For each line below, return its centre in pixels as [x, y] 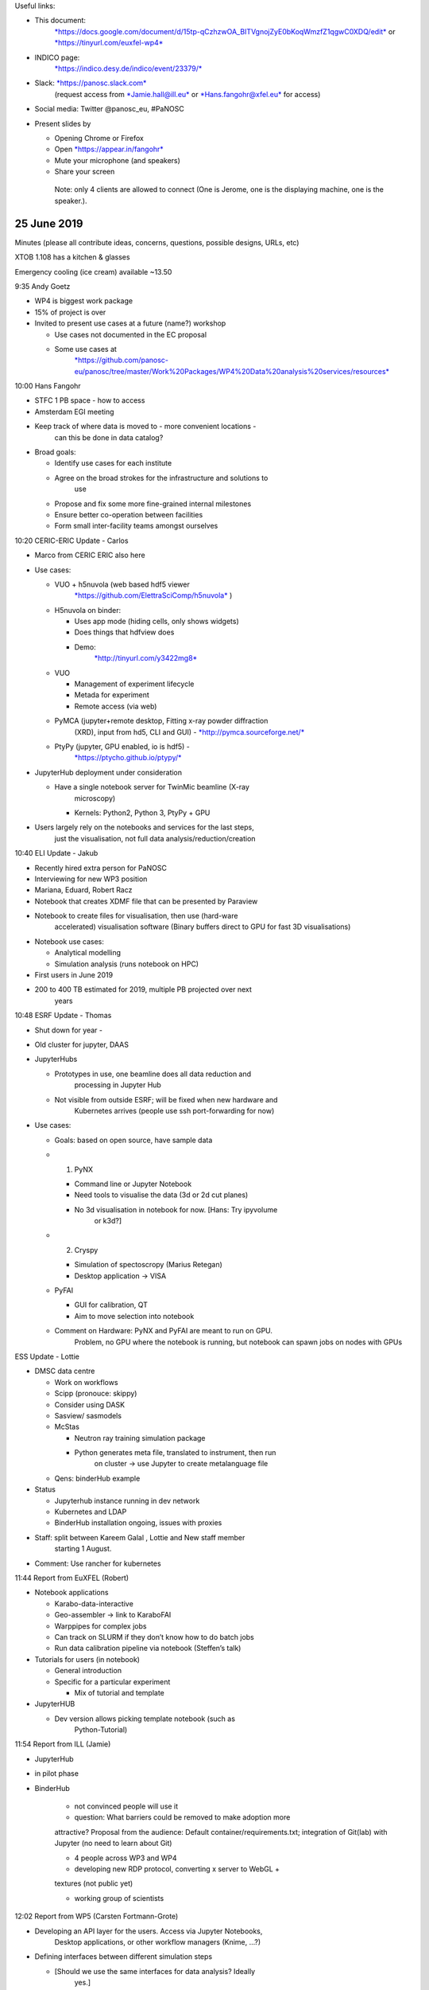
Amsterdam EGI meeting [74, 412]
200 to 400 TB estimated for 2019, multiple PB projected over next [143, 989]
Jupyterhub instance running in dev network [127, 1500]
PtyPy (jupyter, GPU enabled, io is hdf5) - [122, 747]
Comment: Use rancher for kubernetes [98, 1563]
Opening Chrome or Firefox [99, 138]
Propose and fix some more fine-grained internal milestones [153, 503]
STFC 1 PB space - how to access [90, 400]
